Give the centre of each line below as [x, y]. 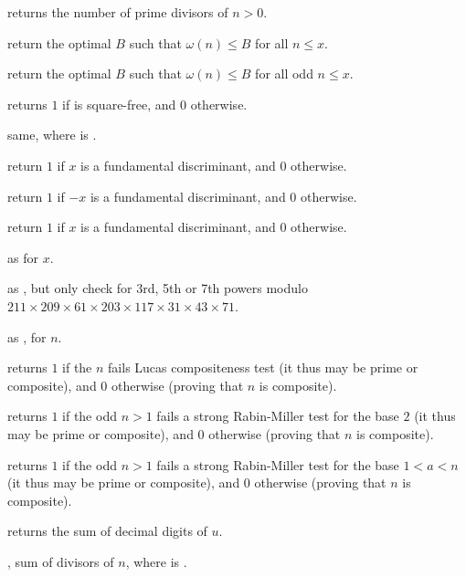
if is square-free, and [119, 104]
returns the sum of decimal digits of [107, 531]
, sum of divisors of [61, 561]
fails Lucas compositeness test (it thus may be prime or [263, 367]
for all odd [284, 73]
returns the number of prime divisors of [118, 12]
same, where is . [52, 135]
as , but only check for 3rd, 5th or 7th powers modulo [158, 288]
